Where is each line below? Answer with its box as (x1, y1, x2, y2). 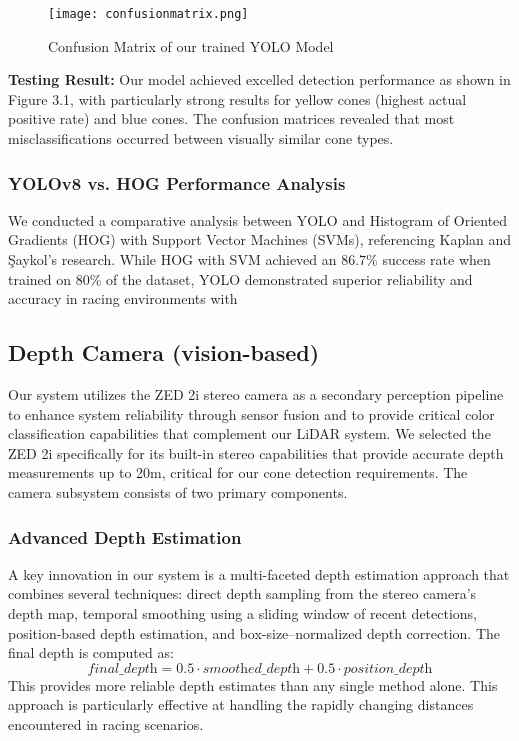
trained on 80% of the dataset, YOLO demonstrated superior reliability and (8, 268, 473, 289)
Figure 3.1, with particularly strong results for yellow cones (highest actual (8, 88, 467, 109)
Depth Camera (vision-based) (8, 337, 320, 368)
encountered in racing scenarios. (8, 713, 204, 734)
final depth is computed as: (8, 642, 174, 663)
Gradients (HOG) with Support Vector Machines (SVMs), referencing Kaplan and (8, 229, 512, 250)
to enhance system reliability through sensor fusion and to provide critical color (8, 403, 495, 424)
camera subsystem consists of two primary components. (8, 481, 348, 502)
